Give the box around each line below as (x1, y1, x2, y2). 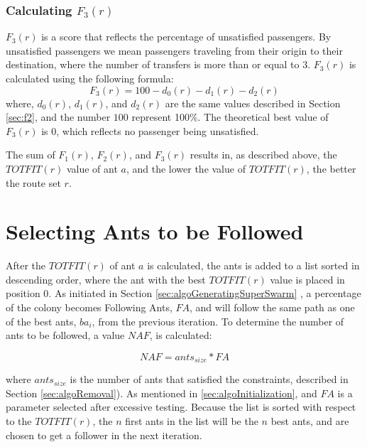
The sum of (6, 147, 55, 162)
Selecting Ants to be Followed (6, 217, 304, 246)
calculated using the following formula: (6, 71, 174, 85)
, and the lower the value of (126, 161, 246, 176)
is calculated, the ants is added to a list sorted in (147, 258, 360, 273)
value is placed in (270, 271, 345, 286)
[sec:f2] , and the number (6, 109, 111, 124)
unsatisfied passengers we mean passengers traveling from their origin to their (6, 43, 343, 58)
